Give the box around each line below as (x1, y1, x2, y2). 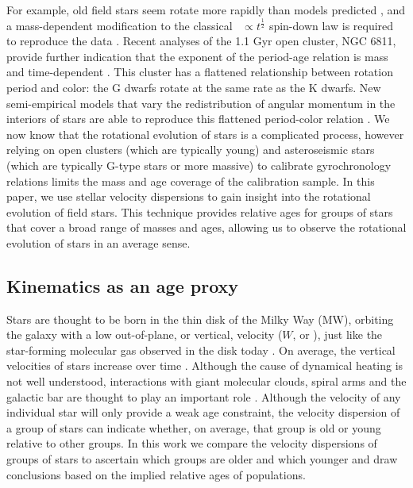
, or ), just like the (292, 326, 383, 343)
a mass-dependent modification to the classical (6, 17, 233, 33)
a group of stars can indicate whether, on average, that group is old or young (6, 419, 381, 436)
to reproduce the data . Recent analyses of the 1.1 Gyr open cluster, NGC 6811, (6, 33, 396, 49)
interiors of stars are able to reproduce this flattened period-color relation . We (6, 110, 390, 127)
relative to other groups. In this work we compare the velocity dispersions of (6, 435, 377, 451)
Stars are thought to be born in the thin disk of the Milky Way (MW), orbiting (6, 310, 394, 327)
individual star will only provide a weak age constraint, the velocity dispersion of (6, 404, 400, 421)
